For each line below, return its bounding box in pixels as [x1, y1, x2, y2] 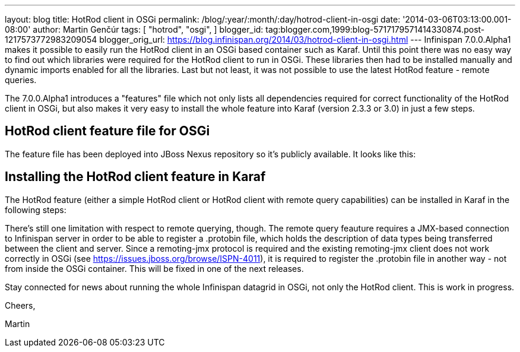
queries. [5, 75, 37, 85]
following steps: [5, 204, 66, 215]
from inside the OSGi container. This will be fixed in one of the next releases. [5, 263, 304, 274]
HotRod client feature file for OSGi [5, 123, 210, 139]
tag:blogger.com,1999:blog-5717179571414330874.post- [265, 24, 485, 34]
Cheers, [5, 300, 36, 310]
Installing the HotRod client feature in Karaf [5, 169, 266, 185]
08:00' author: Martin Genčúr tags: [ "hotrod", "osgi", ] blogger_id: [5, 24, 264, 34]
